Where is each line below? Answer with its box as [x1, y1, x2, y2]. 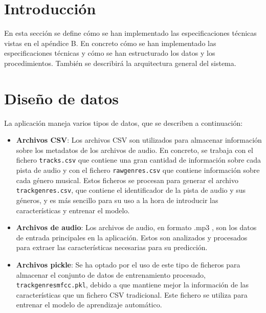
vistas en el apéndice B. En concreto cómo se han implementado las [4, 37, 216, 48]
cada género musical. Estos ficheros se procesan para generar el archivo [16, 174, 238, 185]
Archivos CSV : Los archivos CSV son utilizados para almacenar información [16, 135, 262, 145]
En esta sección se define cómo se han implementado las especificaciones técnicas [4, 28, 257, 38]
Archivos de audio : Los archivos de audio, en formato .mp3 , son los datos [16, 222, 257, 233]
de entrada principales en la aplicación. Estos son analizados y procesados [16, 232, 248, 242]
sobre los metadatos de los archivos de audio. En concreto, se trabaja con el [16, 144, 253, 155]
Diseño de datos [4, 87, 119, 108]
